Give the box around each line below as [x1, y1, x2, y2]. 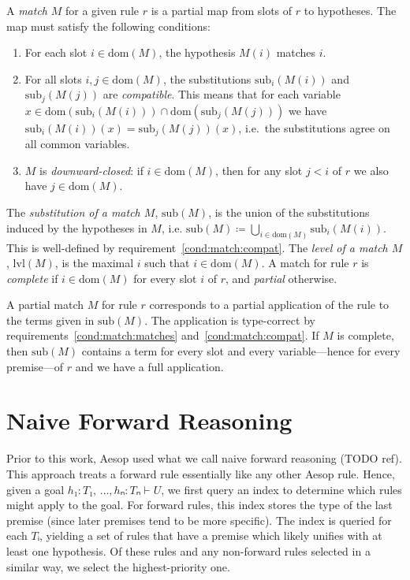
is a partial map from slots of [151, 2, 293, 18]
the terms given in [6, 311, 95, 328]
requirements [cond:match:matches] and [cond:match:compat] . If [6, 327, 319, 344]
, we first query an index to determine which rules [161, 481, 402, 497]
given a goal [6, 481, 65, 497]
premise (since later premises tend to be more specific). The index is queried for [6, 511, 392, 528]
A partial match [6, 296, 84, 313]
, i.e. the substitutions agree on [238, 119, 390, 136]
